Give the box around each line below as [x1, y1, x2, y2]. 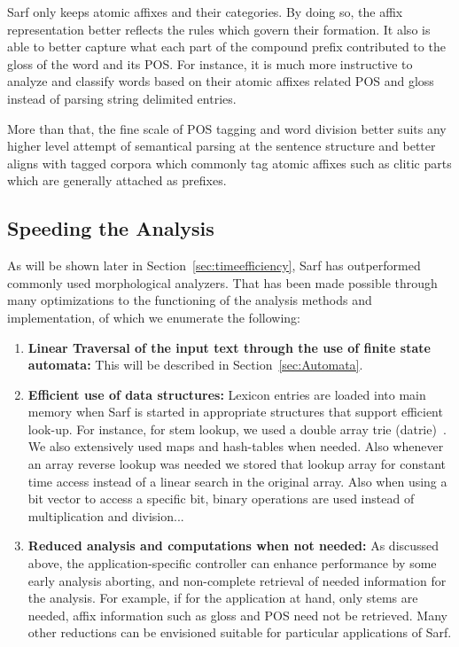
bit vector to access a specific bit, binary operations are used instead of [27, 489, 415, 508]
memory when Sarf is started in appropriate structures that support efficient [27, 402, 443, 421]
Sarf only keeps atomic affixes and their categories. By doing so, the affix [7, 3, 403, 20]
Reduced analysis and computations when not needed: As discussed [27, 536, 440, 555]
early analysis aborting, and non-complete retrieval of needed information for [27, 571, 447, 589]
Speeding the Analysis [7, 214, 214, 242]
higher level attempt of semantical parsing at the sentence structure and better [7, 136, 436, 155]
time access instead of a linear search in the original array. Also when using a [27, 472, 447, 490]
